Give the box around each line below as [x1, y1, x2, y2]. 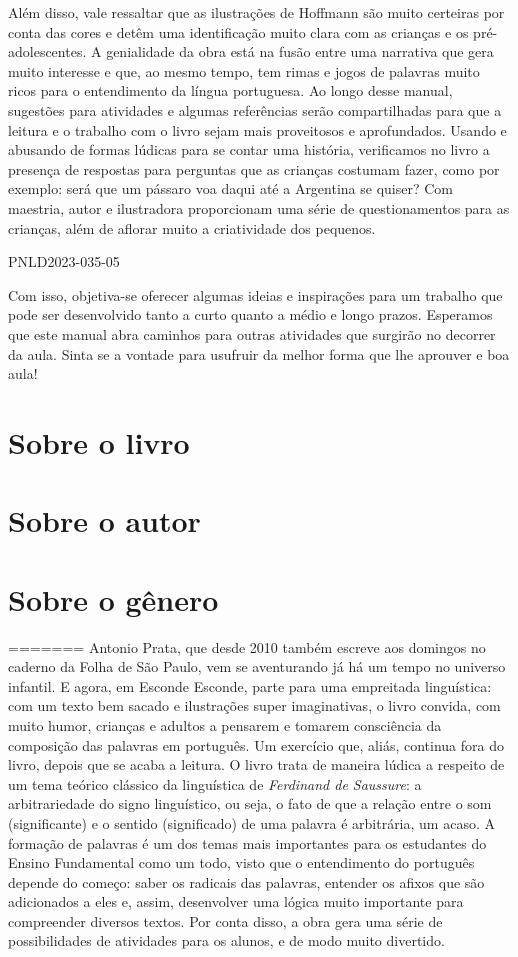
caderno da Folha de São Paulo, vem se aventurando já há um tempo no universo [8, 656, 506, 677]
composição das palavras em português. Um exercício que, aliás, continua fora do [8, 734, 504, 755]
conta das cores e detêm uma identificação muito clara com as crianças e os [8, 21, 469, 42]
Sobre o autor [8, 500, 201, 541]
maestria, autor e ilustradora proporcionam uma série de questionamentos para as [8, 197, 510, 218]
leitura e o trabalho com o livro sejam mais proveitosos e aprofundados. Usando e [8, 119, 507, 140]
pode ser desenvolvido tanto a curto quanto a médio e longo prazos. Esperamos [8, 304, 493, 325]
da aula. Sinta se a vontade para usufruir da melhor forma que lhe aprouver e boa [8, 343, 510, 364]
